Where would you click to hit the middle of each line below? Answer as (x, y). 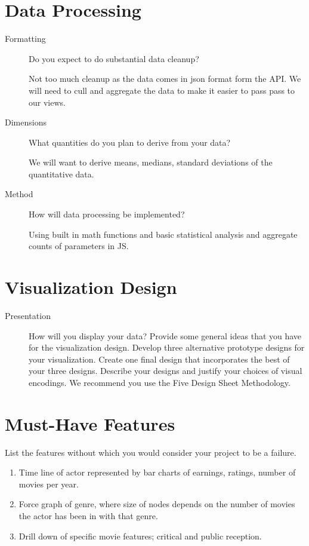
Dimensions (26, 122)
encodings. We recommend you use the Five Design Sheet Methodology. (160, 382)
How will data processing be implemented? (107, 214)
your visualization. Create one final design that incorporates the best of (159, 359)
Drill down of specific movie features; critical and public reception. (140, 536)
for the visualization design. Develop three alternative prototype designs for (167, 347)
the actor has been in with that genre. (88, 516)
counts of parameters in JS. (79, 246)
